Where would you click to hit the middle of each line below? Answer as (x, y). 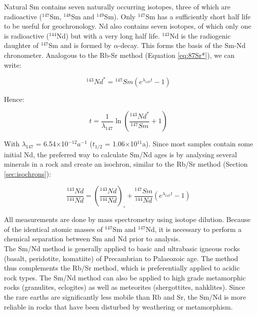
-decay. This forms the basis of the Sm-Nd (182, 45)
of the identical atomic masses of (53, 229)
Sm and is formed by (80, 45)
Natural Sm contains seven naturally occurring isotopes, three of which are (117, 6)
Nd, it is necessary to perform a (193, 229)
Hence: (14, 99)
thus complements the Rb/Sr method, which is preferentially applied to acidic (122, 268)
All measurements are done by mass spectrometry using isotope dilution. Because (127, 219)
